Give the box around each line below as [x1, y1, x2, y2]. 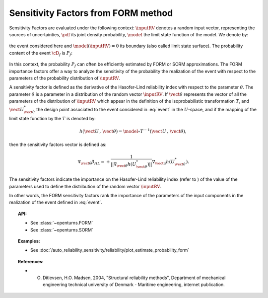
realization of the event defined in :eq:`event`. [9, 199, 103, 206]
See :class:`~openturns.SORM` [30, 226, 94, 233]
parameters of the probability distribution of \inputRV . [9, 75, 121, 81]
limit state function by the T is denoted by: [9, 116, 96, 122]
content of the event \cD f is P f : [9, 50, 73, 57]
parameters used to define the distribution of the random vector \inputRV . [9, 183, 162, 189]
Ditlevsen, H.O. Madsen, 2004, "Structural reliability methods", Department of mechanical [43, 275, 226, 281]
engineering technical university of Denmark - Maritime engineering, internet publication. [43, 281, 225, 288]
